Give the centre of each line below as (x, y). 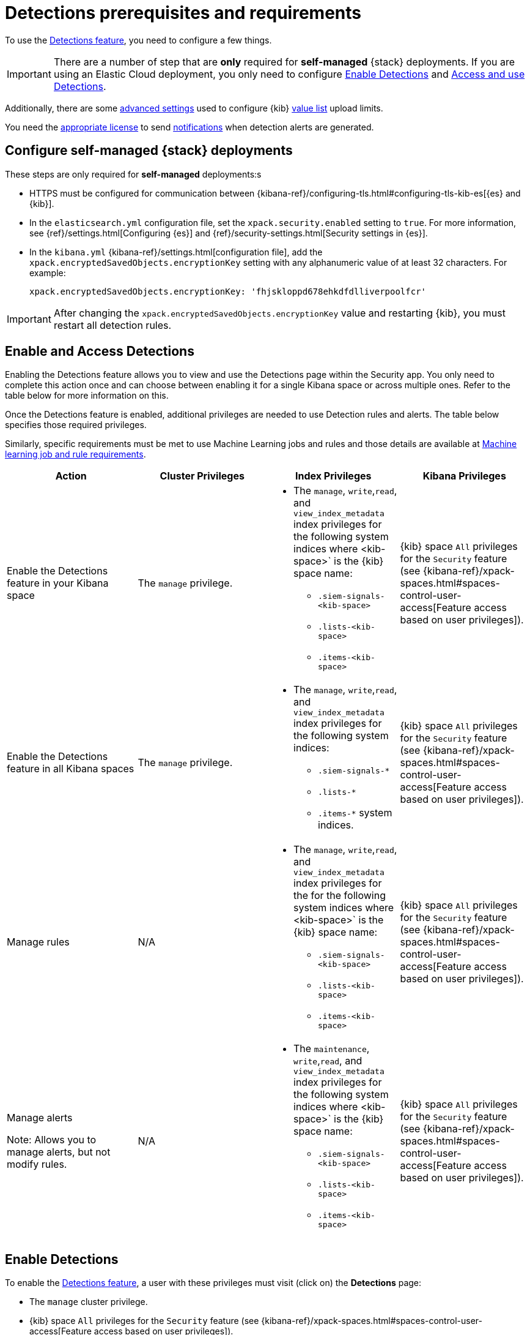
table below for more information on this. (87, 396)
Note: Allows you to (52, 1139)
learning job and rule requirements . (75, 454)
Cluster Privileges (202, 476)
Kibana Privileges (464, 476)
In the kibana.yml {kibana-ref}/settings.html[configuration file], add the (176, 252)
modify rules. (37, 1164)
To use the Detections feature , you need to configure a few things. (138, 40)
